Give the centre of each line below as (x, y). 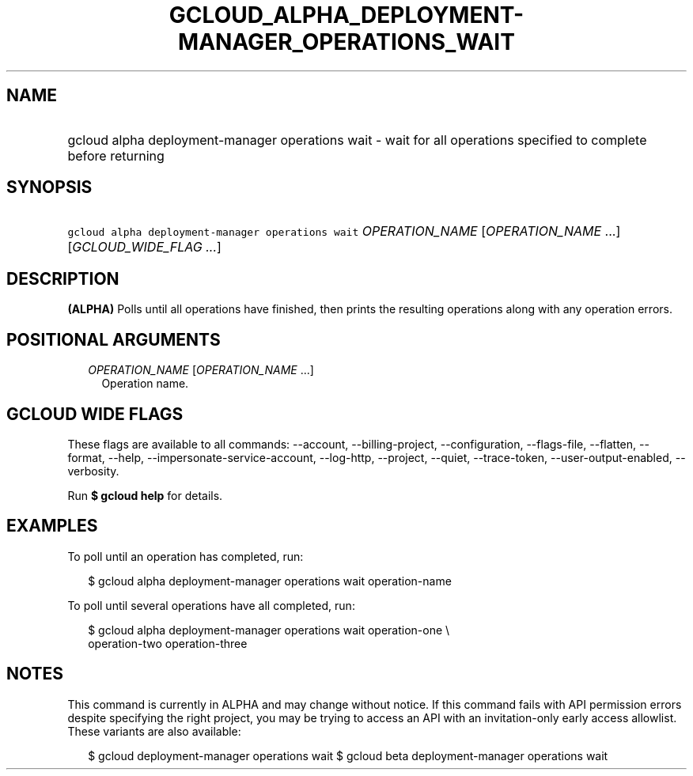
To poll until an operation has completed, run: (186, 556)
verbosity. (93, 471)
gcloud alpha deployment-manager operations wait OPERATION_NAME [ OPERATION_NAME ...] (344, 231)
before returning (116, 155)
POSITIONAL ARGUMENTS (114, 339)
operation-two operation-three (168, 643)
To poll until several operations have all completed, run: (211, 605)
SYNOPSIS (49, 187)
